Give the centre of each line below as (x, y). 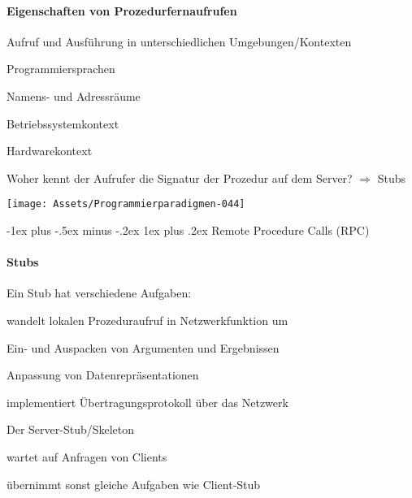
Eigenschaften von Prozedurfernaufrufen (122, 10)
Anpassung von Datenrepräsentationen (103, 375)
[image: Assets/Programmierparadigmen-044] (126, 204)
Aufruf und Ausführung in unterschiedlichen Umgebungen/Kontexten (179, 41)
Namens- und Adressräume (74, 95)
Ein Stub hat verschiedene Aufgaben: (99, 293)
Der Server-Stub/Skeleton (71, 429)
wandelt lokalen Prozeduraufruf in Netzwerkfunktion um (147, 320)
